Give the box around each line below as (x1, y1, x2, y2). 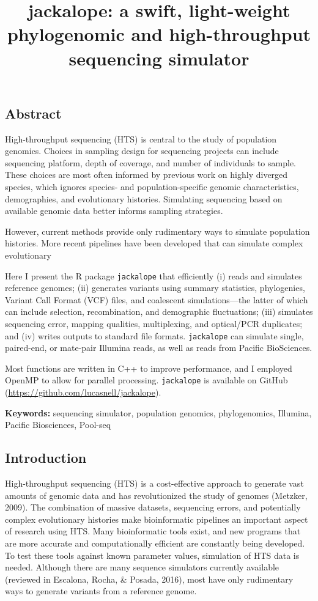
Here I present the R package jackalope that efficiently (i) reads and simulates (5, 269, 302, 282)
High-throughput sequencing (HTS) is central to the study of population (5, 132, 277, 145)
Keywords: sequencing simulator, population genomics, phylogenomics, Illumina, (5, 406, 312, 419)
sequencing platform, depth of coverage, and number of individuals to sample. (5, 156, 296, 169)
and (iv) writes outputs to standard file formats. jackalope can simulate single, (5, 329, 304, 342)
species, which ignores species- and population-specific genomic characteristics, (5, 180, 299, 193)
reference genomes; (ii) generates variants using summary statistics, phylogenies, (5, 281, 305, 294)
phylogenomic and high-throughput (7, 21, 311, 46)
